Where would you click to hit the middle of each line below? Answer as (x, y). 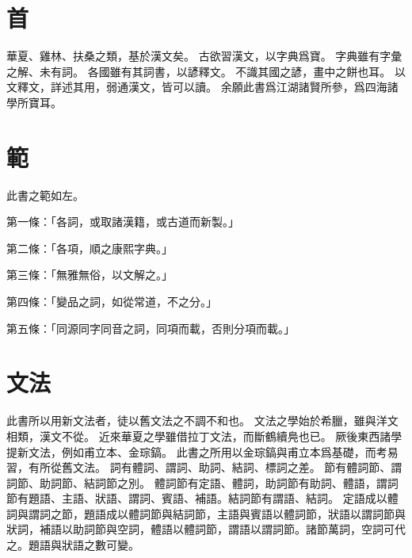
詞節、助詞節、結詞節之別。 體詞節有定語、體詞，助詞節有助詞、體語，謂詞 (202, 482)
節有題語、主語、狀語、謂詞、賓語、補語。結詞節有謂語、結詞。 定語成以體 (202, 498)
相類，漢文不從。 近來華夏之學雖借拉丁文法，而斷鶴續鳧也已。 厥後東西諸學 (204, 436)
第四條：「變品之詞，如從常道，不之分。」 (112, 301)
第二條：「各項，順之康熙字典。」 (90, 248)
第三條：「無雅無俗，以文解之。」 (90, 275)
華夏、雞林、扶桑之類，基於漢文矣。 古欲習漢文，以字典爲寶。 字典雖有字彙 (204, 56)
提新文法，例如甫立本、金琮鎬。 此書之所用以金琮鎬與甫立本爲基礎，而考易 (202, 451)
